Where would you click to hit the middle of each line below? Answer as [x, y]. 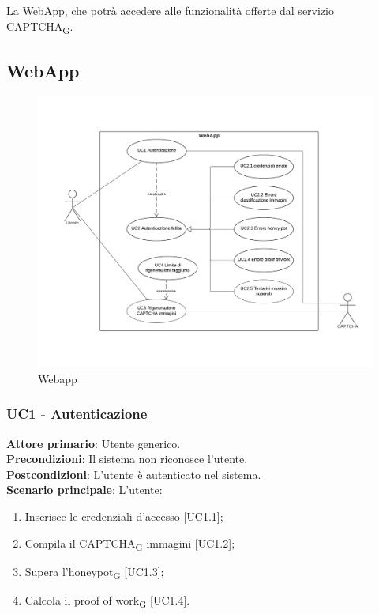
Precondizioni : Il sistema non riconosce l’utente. [127, 459]
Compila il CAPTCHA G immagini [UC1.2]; [130, 544]
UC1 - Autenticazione [77, 414]
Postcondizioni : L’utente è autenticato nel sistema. [134, 474]
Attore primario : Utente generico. [94, 443]
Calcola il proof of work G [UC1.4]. [107, 601]
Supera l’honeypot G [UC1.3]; [94, 572]
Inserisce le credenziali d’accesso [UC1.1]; [124, 516]
